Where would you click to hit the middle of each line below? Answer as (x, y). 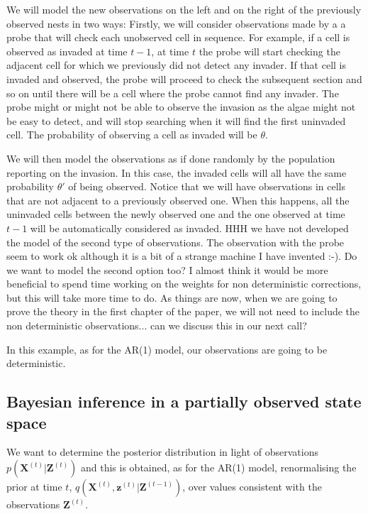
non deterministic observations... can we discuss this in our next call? (157, 326)
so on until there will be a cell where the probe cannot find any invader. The (173, 93)
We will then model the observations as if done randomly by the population (171, 158)
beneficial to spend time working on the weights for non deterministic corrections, (184, 284)
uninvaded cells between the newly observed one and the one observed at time (176, 214)
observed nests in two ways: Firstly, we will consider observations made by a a (176, 23)
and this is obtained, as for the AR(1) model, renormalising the (219, 467)
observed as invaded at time (67, 51)
